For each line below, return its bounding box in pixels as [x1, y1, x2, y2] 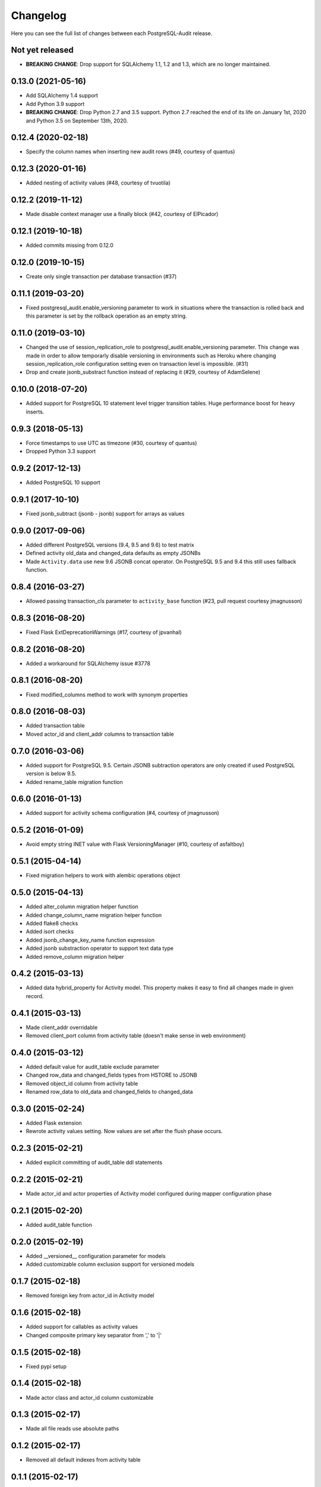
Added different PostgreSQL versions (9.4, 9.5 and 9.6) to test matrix [26, 541, 194, 548]
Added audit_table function [26, 1221, 92, 1228]
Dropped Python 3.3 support [26, 448, 96, 455]
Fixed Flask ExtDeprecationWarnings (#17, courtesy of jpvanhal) [26, 628, 182, 636]
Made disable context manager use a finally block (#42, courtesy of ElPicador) [26, 211, 219, 218]
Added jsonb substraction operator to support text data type [26, 945, 174, 952]
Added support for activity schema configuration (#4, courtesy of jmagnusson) [26, 810, 219, 817]
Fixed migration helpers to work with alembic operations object [26, 872, 181, 879]
